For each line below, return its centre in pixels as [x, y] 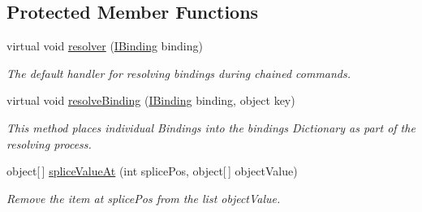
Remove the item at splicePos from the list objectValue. [144, 198]
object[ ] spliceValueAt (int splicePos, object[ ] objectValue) [152, 171]
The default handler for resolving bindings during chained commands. [179, 73]
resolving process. [49, 143]
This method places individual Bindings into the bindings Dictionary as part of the [211, 127]
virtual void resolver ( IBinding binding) [105, 46]
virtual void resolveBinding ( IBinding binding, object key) [151, 100]
